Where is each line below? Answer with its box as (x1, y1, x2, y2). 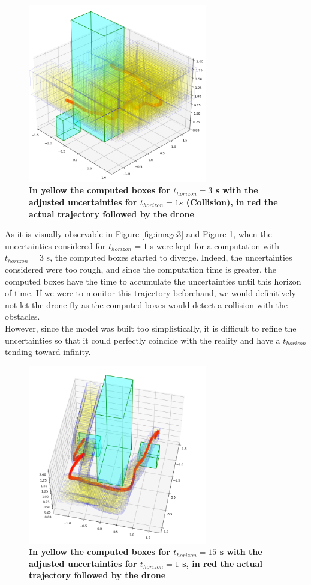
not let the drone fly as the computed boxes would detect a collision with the (5, 298, 288, 311)
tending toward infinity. (5, 345, 91, 358)
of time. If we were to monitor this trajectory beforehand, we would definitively (5, 286, 296, 299)
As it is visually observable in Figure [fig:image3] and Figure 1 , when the (5, 228, 272, 240)
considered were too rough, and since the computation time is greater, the (5, 262, 277, 275)
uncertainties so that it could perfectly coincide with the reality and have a (5, 333, 280, 346)
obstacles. (5, 310, 40, 323)
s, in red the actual (182, 557, 262, 569)
